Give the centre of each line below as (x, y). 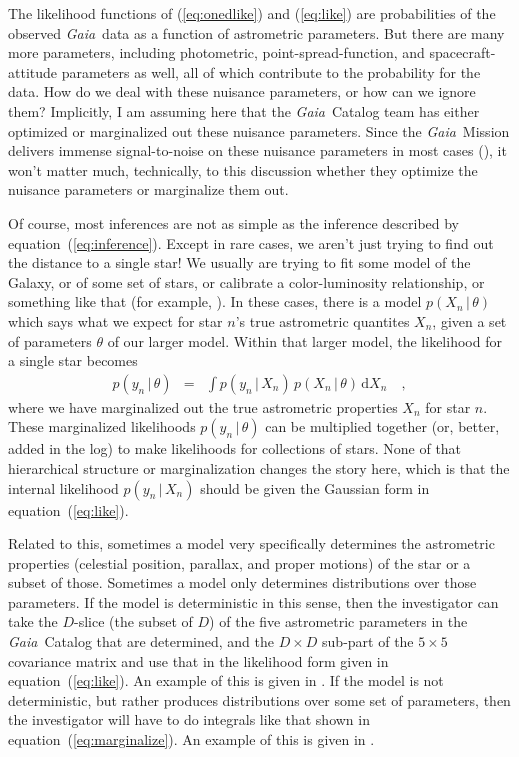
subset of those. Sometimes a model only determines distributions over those (242, 582)
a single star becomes (73, 360)
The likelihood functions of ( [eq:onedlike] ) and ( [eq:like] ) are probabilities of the (252, 13)
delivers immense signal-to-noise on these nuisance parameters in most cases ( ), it (257, 150)
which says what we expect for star (115, 320)
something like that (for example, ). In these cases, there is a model (215, 301)
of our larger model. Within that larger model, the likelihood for (304, 340)
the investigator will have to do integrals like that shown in (189, 719)
